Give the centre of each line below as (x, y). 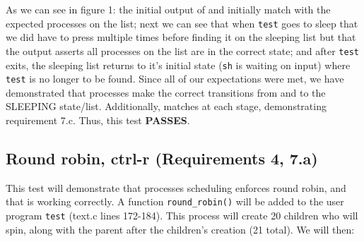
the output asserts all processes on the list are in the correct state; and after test (182, 50)
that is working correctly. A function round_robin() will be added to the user (175, 201)
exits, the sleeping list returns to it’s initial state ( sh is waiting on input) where (178, 65)
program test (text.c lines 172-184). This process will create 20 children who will (182, 216)
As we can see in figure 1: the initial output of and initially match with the (168, 9)
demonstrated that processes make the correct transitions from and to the (166, 92)
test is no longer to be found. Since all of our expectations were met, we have (175, 79)
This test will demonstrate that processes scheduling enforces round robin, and (176, 187)
